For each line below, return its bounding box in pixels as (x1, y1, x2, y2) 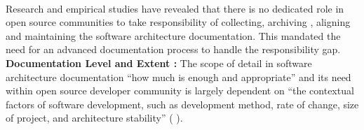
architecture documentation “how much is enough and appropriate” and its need (6, 69, 351, 84)
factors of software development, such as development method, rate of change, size (6, 96, 359, 111)
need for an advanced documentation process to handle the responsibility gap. (6, 42, 341, 57)
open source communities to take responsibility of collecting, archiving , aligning (6, 15, 351, 29)
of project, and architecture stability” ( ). (6, 110, 183, 125)
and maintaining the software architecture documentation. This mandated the (6, 28, 341, 43)
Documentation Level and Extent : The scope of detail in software (6, 55, 312, 70)
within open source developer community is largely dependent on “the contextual (6, 83, 354, 98)
